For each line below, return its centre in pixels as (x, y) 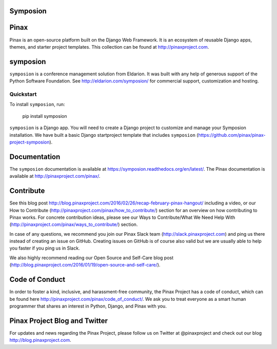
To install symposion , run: (37, 105)
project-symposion (29, 142)
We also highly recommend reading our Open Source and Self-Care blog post (92, 258)
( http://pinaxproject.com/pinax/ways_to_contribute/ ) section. (74, 224)
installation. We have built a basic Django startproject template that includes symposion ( (104, 135)
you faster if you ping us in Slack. (45, 248)
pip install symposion (45, 116)
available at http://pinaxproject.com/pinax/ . (55, 176)
